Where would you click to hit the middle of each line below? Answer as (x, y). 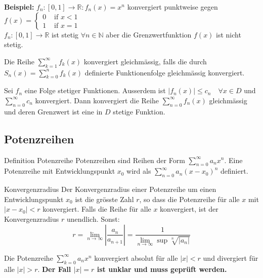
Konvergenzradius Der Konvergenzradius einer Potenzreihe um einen (110, 189)
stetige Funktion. (139, 111)
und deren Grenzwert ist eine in (53, 111)
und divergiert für (231, 257)
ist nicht (229, 34)
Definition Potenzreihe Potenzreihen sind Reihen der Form (95, 160)
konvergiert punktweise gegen (172, 7)
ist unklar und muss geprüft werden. (162, 269)
